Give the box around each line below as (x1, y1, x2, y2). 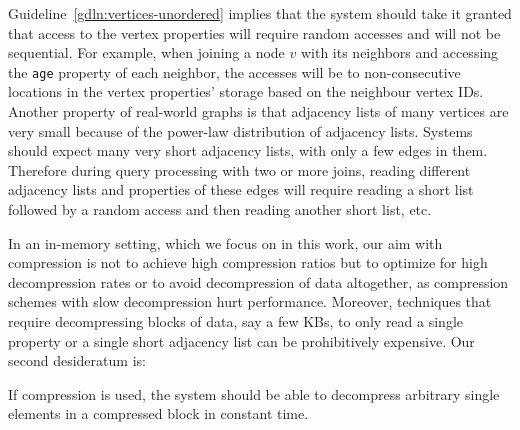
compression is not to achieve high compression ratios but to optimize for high (8, 252, 488, 273)
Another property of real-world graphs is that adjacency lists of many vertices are (8, 101, 509, 122)
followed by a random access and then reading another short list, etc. (8, 199, 432, 219)
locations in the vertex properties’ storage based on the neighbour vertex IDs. (8, 81, 484, 102)
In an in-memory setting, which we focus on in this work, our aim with (8, 232, 443, 253)
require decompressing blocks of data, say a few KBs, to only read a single (8, 310, 463, 331)
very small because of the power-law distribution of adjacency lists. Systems (8, 120, 473, 141)
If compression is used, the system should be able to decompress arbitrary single (8, 383, 500, 404)
